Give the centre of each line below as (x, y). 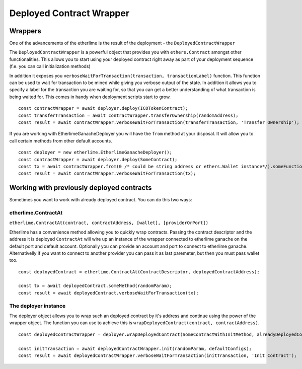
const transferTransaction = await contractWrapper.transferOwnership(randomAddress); (128, 115)
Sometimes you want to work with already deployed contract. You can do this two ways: (101, 200)
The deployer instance (37, 306)
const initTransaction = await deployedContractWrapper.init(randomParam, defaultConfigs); (135, 348)
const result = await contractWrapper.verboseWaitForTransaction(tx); (107, 173)
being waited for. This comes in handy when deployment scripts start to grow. (90, 97)
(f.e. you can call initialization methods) (50, 66)
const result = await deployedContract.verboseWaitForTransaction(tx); (108, 293)
